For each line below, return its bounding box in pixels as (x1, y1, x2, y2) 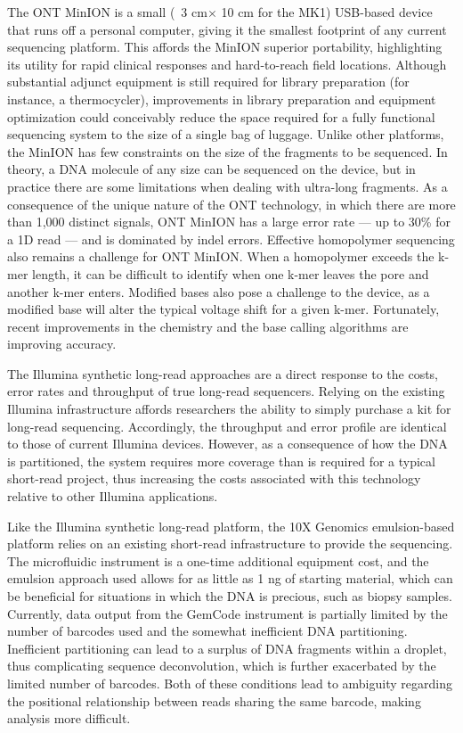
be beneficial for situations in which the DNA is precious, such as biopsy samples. (7, 587, 452, 605)
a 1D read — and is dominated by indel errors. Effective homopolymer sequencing (7, 229, 455, 248)
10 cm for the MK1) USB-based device (221, 3, 433, 21)
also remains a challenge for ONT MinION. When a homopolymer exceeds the (7, 247, 435, 266)
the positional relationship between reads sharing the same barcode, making (7, 691, 421, 710)
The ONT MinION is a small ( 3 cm (7, 3, 207, 21)
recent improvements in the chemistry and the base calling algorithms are (7, 317, 409, 335)
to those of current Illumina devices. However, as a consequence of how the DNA (7, 434, 448, 453)
